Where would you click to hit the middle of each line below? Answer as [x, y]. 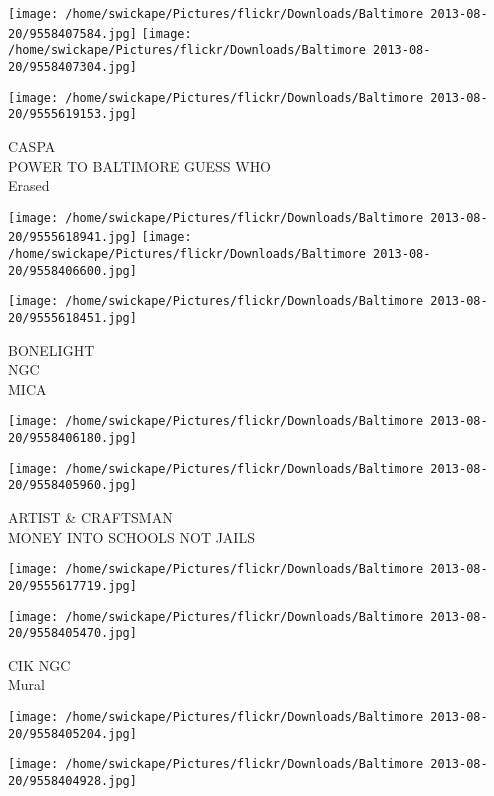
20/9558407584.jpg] [72, 33]
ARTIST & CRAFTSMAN [90, 517]
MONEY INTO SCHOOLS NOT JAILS [131, 536]
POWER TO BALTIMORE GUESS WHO [140, 165]
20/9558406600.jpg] [72, 270]
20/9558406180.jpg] [72, 438]
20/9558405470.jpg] [72, 633]
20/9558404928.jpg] [72, 781]
